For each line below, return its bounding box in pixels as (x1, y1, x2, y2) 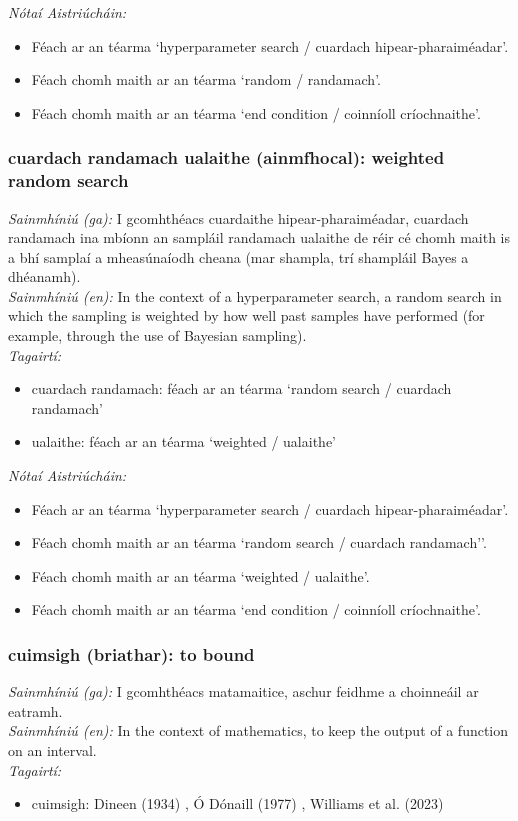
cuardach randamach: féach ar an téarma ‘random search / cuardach (31, 378, 452, 399)
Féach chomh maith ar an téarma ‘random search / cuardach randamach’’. (31, 532, 487, 553)
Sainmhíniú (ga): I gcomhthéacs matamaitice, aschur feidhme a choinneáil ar (8, 681, 479, 702)
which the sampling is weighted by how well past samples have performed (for (8, 305, 485, 326)
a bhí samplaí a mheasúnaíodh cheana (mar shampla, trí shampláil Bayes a (8, 246, 469, 267)
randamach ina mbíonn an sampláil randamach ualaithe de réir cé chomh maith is (8, 227, 510, 248)
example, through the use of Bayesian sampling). (8, 325, 307, 346)
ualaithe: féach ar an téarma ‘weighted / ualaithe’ (31, 431, 336, 452)
